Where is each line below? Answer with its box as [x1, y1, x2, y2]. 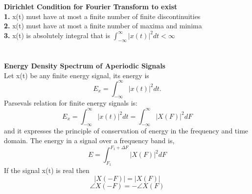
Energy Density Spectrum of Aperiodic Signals [4, 60, 165, 70]
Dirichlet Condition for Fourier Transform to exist [4, 1, 178, 12]
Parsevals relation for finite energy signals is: [4, 98, 137, 108]
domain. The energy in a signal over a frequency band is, [4, 135, 175, 145]
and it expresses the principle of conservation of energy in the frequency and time [4, 126, 249, 136]
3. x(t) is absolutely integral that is [4, 30, 110, 40]
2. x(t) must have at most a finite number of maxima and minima [4, 21, 202, 31]
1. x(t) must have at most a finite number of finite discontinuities [4, 11, 201, 21]
